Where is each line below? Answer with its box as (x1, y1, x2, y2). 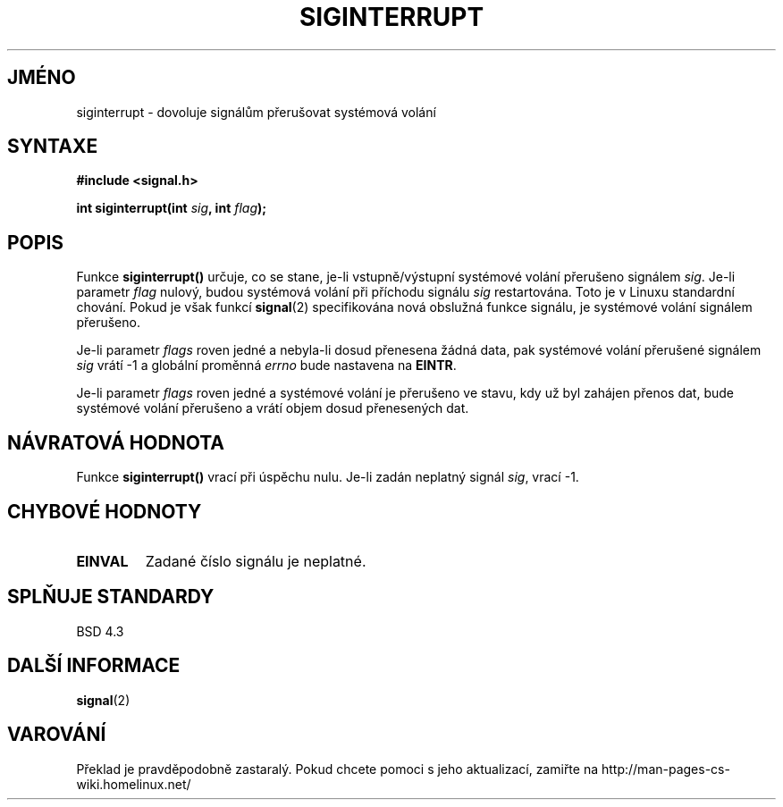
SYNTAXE (7, 135, 98, 158)
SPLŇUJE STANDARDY (7, 585, 215, 609)
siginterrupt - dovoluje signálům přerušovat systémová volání (76, 104, 436, 120)
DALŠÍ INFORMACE (7, 654, 181, 677)
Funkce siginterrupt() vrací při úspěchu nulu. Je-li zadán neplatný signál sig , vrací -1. (76, 469, 579, 485)
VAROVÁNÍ (7, 723, 106, 746)
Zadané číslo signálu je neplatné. (145, 551, 366, 570)
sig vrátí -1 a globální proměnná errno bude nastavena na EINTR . (76, 357, 457, 374)
